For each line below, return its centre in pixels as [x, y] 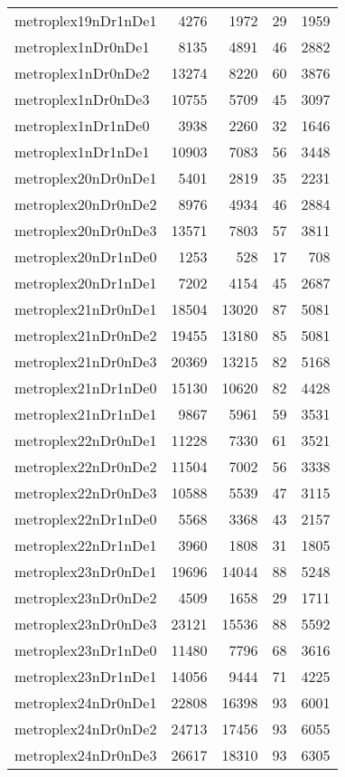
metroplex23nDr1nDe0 [86, 650]
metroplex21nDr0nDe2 [86, 335]
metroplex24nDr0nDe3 [86, 755]
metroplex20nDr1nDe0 [86, 256]
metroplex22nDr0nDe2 [86, 466]
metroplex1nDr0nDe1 [82, 47]
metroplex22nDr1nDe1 [86, 545]
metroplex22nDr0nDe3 [86, 493]
